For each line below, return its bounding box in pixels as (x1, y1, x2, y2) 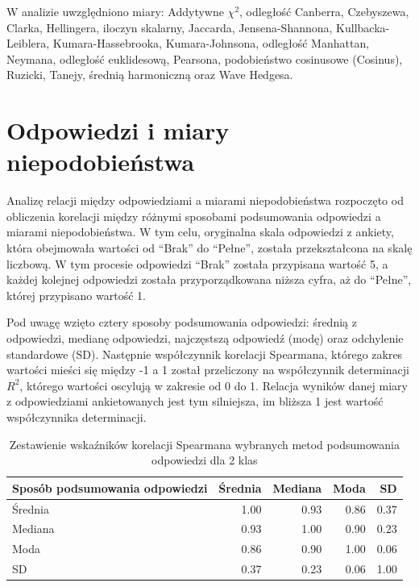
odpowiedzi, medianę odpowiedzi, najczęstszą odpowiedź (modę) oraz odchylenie (6, 330, 404, 347)
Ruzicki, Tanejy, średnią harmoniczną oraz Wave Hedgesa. (6, 66, 293, 83)
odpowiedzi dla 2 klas (151, 452, 258, 468)
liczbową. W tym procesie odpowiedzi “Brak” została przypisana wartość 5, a (6, 255, 388, 272)
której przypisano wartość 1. (6, 286, 146, 303)
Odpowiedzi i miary (6, 114, 230, 147)
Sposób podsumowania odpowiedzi (12, 479, 208, 496)
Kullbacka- (336, 19, 390, 35)
